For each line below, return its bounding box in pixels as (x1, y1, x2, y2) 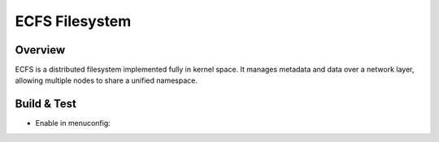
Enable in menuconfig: (35, 118, 111, 128)
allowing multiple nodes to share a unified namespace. (15, 75, 198, 85)
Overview (15, 43, 66, 57)
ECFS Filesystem (15, 12, 132, 30)
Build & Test (15, 97, 76, 111)
